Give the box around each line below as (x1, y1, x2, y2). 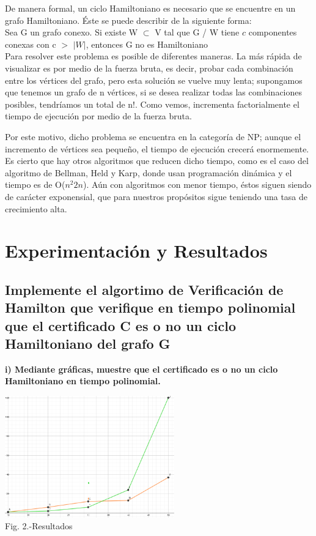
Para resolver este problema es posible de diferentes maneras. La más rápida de (5, 50, 302, 62)
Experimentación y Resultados (5, 238, 268, 263)
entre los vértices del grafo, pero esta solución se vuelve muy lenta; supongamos (5, 73, 303, 86)
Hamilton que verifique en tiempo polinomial (5, 298, 296, 317)
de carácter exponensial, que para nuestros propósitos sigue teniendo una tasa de (5, 190, 308, 203)
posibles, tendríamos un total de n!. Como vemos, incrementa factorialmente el (5, 97, 299, 110)
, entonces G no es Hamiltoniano (86, 37, 208, 50)
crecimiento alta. (5, 202, 67, 215)
